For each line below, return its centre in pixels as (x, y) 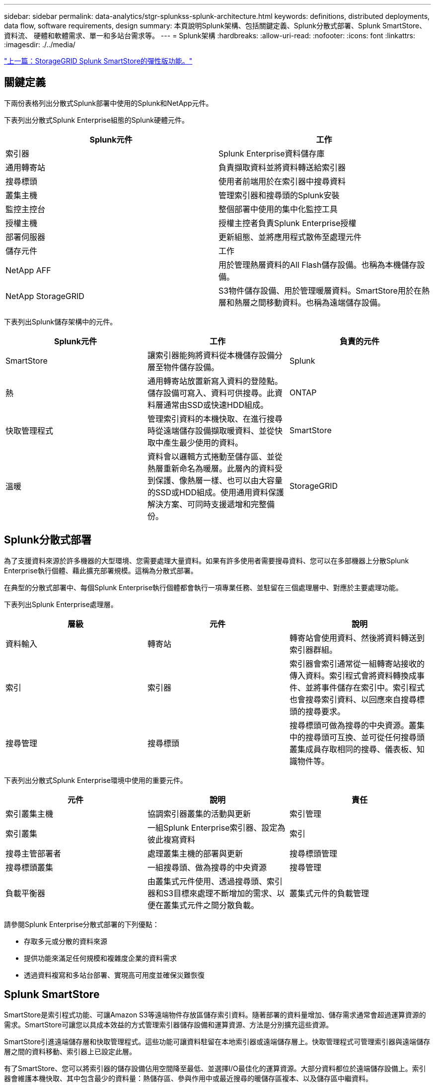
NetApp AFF (28, 270)
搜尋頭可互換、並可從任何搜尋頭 (365, 737)
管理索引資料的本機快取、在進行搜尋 (215, 419)
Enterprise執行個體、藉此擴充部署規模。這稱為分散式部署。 (101, 570)
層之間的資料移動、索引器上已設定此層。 (70, 1051)
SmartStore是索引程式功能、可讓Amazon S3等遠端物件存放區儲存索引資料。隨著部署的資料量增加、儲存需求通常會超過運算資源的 (215, 1014)
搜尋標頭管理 (313, 853)
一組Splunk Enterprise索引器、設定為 (216, 827)
